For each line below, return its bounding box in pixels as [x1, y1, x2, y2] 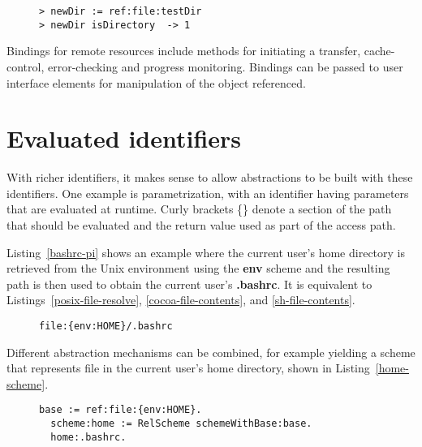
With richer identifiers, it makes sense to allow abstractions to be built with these [6, 169, 413, 186]
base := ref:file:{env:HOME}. [39, 404, 202, 416]
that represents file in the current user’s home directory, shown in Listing [6, 359, 370, 376]
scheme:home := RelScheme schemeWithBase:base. [50, 418, 312, 430]
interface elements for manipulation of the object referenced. [6, 74, 306, 91]
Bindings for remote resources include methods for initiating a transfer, [6, 42, 361, 59]
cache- [364, 42, 395, 59]
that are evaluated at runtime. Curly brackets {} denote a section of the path [6, 200, 392, 217]
